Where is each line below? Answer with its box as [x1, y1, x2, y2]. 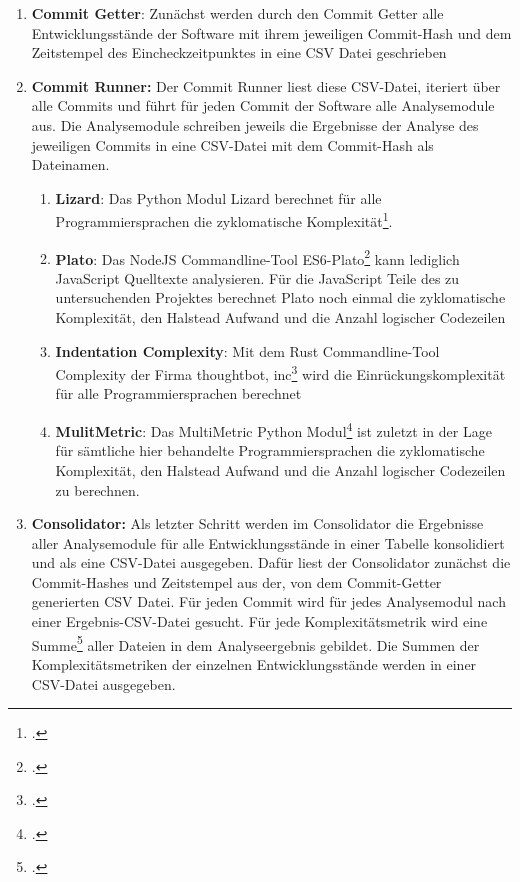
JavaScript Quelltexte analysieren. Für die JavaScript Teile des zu [55, 267, 460, 288]
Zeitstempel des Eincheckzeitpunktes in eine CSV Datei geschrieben [31, 42, 447, 63]
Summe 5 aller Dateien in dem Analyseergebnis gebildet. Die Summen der [31, 631, 480, 655]
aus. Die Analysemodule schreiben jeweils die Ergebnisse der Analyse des [31, 114, 479, 135]
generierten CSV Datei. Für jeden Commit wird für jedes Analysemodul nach [31, 591, 506, 612]
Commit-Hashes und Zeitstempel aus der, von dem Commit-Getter [31, 571, 442, 592]
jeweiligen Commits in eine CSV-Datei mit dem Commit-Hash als [31, 134, 434, 155]
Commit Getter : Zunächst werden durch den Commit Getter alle [31, 3, 444, 23]
